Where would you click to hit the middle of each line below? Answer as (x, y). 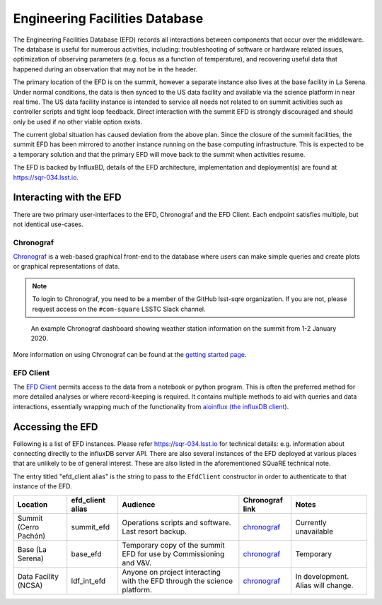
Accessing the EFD (56, 427)
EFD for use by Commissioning (173, 553)
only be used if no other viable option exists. (78, 122)
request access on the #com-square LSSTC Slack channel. (119, 309)
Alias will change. (324, 585)
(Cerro (28, 527)
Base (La (32, 549)
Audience (139, 504)
